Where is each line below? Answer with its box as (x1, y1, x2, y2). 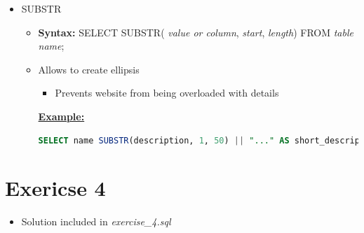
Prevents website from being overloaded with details (55, 85, 279, 100)
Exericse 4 (5, 174, 106, 202)
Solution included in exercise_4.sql (21, 214, 171, 229)
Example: (38, 108, 85, 123)
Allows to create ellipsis (38, 62, 140, 76)
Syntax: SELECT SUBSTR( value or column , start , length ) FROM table (38, 24, 353, 39)
